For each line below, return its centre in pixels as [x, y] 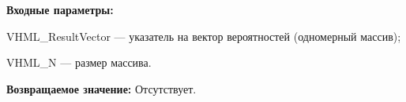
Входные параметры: [60, 9]
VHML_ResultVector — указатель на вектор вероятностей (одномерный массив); [204, 36]
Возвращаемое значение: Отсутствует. [101, 88]
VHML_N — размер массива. [79, 62]
